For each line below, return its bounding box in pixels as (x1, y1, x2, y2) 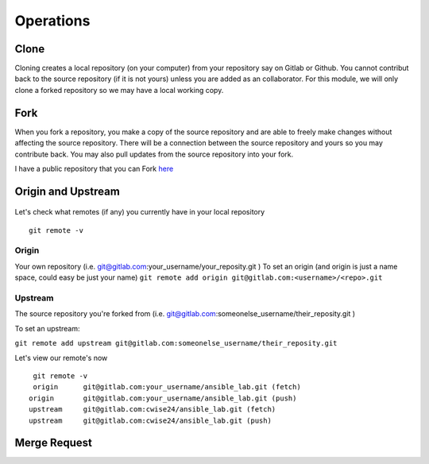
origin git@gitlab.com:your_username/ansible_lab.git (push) (29, 393, 297, 403)
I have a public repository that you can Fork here (14, 164, 174, 173)
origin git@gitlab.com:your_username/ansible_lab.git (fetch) (33, 382, 301, 392)
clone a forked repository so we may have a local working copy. (14, 85, 224, 95)
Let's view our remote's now (14, 353, 108, 362)
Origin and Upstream (14, 184, 121, 198)
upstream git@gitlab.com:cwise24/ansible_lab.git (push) (29, 416, 272, 425)
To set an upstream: (14, 323, 80, 333)
